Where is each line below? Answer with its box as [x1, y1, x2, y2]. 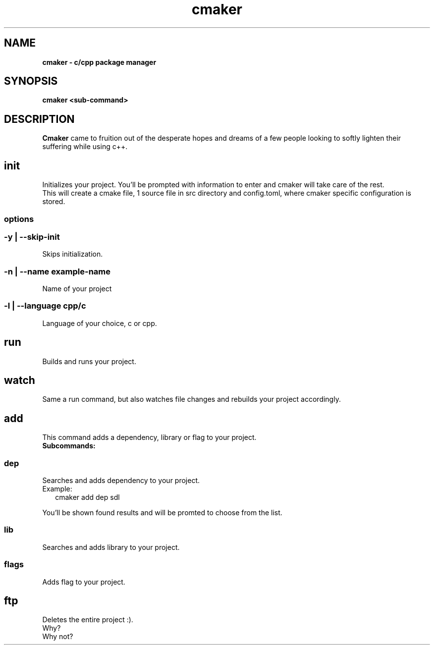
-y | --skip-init [4, 231, 60, 242]
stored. [42, 197, 65, 206]
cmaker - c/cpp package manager [42, 57, 157, 66]
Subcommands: [42, 441, 96, 450]
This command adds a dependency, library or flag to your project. [42, 433, 257, 442]
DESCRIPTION [4, 112, 75, 125]
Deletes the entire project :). [42, 615, 133, 624]
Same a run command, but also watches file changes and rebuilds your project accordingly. [42, 395, 341, 404]
